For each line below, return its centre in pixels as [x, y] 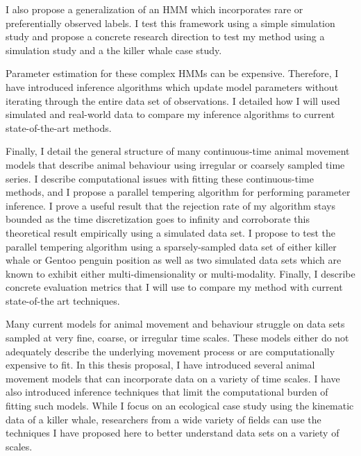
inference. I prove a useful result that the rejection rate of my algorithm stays [170, 205]
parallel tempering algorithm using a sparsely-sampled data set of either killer [171, 246]
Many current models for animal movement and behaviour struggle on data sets [175, 324]
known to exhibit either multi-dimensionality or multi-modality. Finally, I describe [180, 273]
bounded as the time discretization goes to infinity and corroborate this [158, 219]
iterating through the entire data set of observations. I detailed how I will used [173, 100]
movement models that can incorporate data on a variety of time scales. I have [173, 378]
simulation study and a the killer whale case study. [114, 50]
